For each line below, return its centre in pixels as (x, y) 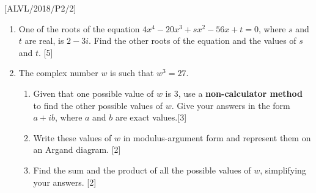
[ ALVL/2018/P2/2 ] (40, 8)
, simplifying (283, 170)
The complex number (58, 73)
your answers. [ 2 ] (65, 182)
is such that (132, 73)
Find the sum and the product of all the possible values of (142, 170)
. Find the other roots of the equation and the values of (193, 40)
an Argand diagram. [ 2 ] (77, 149)
